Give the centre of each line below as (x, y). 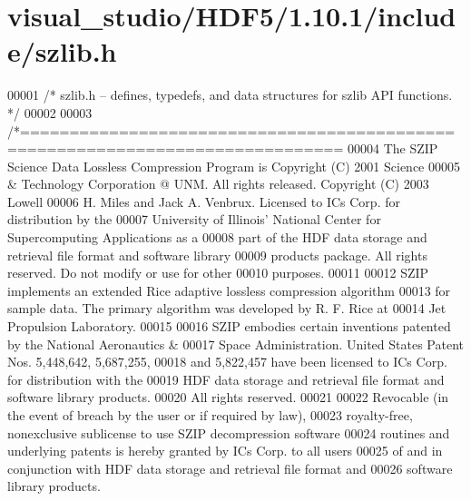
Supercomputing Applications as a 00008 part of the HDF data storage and (217, 237)
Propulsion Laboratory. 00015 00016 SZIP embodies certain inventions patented (229, 326)
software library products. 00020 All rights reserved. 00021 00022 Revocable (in (228, 397)
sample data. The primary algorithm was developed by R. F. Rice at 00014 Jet (227, 308)
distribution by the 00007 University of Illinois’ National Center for (194, 219)
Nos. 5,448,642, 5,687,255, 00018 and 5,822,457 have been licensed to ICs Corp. (227, 362)
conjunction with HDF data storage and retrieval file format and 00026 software (230, 468)
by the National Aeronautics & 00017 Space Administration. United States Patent (235, 344)
